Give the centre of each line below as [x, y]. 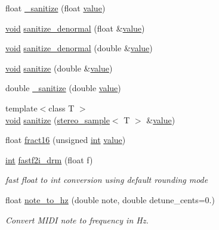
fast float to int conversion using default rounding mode [107, 180]
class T [61, 108]
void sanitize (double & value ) [59, 68]
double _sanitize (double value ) [63, 88]
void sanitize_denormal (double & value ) [79, 48]
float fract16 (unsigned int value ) [66, 140]
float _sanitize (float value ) [55, 8]
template [21, 108]
